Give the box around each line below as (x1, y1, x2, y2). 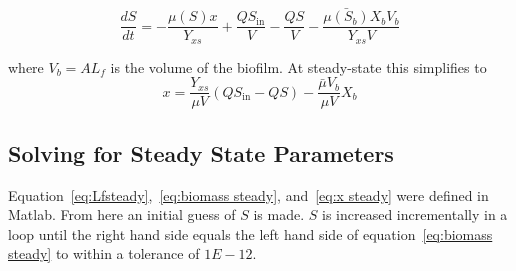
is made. (253, 204, 305, 225)
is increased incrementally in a (322, 204, 508, 225)
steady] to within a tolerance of (8, 243, 200, 264)
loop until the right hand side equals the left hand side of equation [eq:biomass (8, 223, 493, 244)
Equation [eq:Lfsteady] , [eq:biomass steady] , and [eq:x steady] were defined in (8, 184, 489, 205)
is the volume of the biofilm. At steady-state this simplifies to (110, 56, 487, 77)
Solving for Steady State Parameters (8, 137, 394, 168)
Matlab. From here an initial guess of (8, 204, 236, 225)
